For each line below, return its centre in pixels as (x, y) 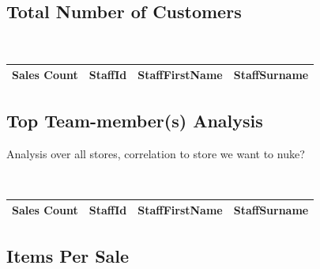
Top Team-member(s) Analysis (135, 120)
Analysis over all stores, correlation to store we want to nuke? (156, 153)
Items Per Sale (68, 255)
